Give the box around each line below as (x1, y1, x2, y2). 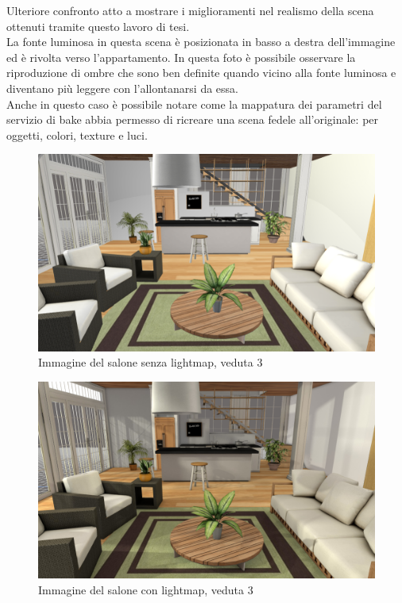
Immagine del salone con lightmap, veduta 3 (38, 582, 253, 597)
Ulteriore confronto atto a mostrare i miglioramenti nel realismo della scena (6, 2, 374, 18)
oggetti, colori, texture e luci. (6, 126, 148, 143)
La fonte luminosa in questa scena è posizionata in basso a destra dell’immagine (6, 33, 396, 50)
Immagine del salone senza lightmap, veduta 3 (38, 354, 263, 371)
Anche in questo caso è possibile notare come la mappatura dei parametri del (6, 95, 382, 112)
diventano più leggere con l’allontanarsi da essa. (6, 79, 238, 96)
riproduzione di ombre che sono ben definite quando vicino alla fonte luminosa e (6, 64, 396, 81)
